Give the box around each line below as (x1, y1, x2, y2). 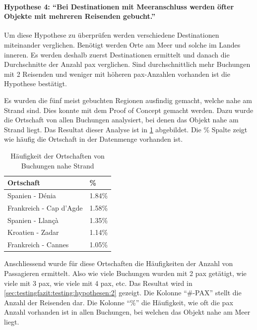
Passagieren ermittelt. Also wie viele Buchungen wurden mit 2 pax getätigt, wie (4, 268, 247, 278)
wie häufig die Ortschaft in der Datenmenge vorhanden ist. (4, 134, 183, 144)
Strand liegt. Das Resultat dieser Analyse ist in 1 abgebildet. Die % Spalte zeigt (4, 124, 248, 134)
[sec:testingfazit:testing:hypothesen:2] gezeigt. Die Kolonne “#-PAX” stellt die (4, 287, 242, 298)
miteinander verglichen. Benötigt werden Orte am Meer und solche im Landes (4, 39, 241, 50)
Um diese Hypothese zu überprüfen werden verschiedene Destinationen (4, 30, 219, 40)
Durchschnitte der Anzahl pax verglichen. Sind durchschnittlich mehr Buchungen (4, 59, 251, 69)
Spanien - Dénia (7, 190, 56, 200)
